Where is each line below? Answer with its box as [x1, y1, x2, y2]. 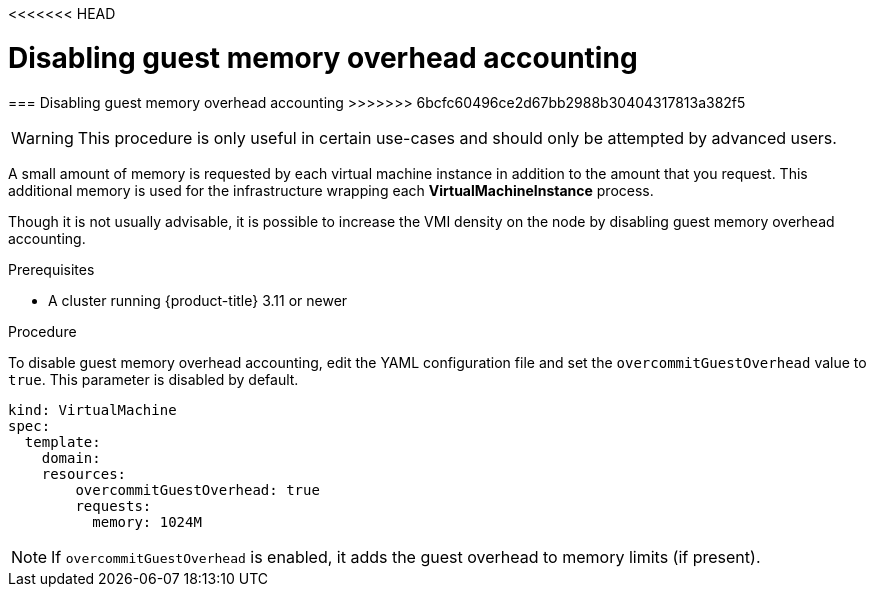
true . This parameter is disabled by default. [8, 370, 299, 388]
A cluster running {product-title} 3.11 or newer [48, 291, 348, 309]
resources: [41, 465, 127, 482]
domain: [41, 449, 101, 466]
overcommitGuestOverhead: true [75, 481, 320, 498]
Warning [11, 127, 74, 148]
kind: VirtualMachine [8, 401, 177, 418]
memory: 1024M [92, 513, 202, 530]
